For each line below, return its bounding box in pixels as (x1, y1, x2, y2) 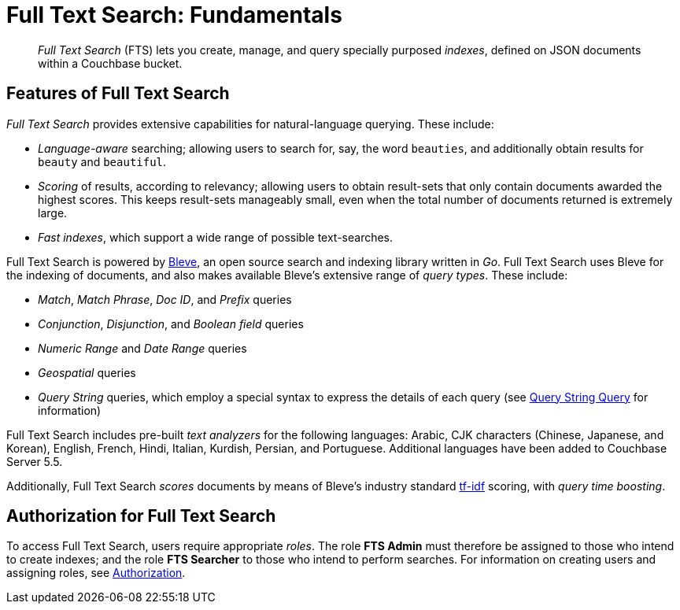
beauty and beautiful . (38, 154, 167, 168)
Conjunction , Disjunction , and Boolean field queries (38, 316, 304, 331)
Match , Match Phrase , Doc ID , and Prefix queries (38, 292, 292, 306)
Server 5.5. (6, 454, 63, 468)
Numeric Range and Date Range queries (38, 341, 247, 355)
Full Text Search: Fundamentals (6, 2, 342, 28)
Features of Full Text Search (6, 83, 230, 104)
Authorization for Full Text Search (6, 506, 276, 527)
